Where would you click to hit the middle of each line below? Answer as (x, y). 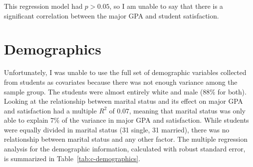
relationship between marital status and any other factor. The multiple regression (126, 139)
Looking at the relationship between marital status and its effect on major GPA (124, 101)
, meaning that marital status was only (187, 110)
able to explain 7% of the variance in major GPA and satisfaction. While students (126, 120)
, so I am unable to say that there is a (166, 6)
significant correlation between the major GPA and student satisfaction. (112, 15)
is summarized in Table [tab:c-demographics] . (72, 158)
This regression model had (43, 6)
